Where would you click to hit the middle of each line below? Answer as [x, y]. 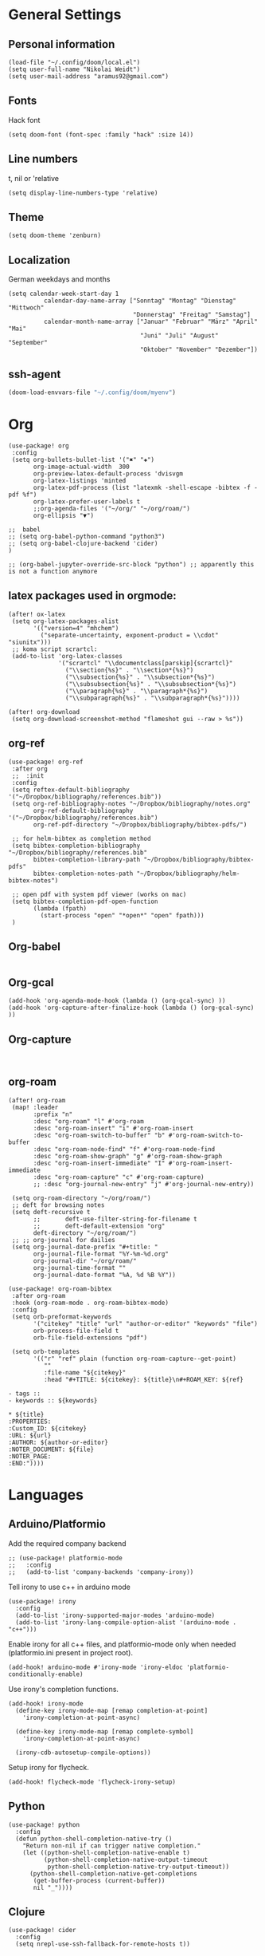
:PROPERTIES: [30, 1422]
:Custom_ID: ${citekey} [48, 1428]
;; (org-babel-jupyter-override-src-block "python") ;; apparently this [131, 564]
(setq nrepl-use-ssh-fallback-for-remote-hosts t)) [103, 1944]
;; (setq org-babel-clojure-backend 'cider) [83, 543]
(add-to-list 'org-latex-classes [67, 656]
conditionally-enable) [46, 1674]
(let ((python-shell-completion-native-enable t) [107, 1852]
